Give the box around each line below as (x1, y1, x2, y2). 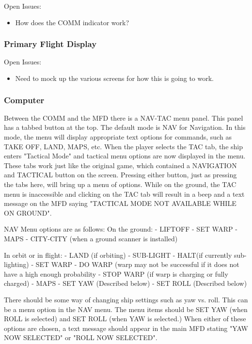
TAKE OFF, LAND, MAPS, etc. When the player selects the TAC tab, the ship (4, 141, 243, 151)
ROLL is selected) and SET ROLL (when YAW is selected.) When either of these (4, 313, 246, 324)
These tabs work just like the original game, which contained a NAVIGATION (4, 160, 237, 170)
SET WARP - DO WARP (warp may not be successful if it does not (35, 259, 239, 269)
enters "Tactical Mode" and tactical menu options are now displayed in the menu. (4, 151, 246, 161)
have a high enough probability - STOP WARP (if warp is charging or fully (4, 268, 228, 279)
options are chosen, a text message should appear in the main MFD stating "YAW (4, 323, 248, 333)
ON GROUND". (4, 207, 52, 218)
